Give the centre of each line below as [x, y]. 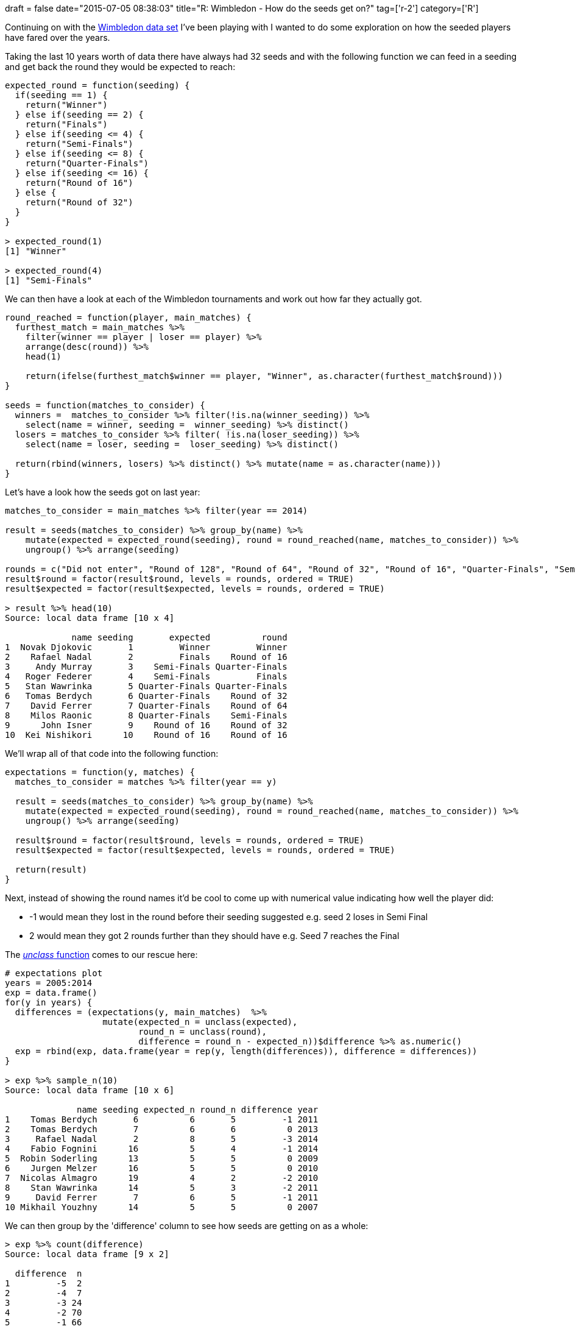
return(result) [51, 870]
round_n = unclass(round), [203, 1032]
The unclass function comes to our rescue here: [101, 955]
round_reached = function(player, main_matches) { [128, 317]
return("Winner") [66, 105]
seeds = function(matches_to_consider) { [105, 405]
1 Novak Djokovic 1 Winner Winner [146, 647]
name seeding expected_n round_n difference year [198, 1110]
